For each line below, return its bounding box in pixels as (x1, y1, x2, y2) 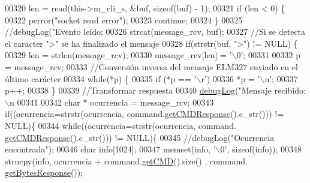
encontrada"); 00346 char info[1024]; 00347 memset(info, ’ (5, 143, 216, 155)
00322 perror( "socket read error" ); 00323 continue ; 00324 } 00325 (5, 13, 243, 26)
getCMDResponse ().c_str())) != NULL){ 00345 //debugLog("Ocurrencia (5, 131, 275, 143)
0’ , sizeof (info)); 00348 (220, 143, 302, 155)
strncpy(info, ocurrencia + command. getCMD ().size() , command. (5, 154, 248, 167)
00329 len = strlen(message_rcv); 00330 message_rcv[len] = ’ (5, 49, 232, 61)
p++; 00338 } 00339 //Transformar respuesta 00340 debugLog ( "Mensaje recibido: (5, 84, 306, 97)
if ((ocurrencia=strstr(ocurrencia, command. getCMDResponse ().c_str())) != (5, 107, 284, 120)
